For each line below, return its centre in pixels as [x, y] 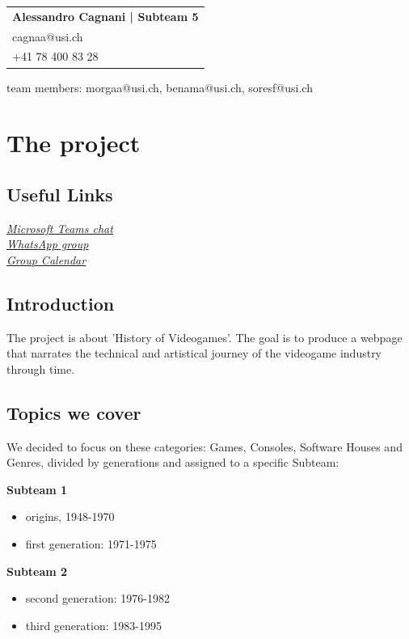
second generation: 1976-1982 [98, 598]
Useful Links [60, 194]
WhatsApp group [48, 244]
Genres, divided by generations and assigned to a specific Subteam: [173, 462]
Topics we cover [74, 412]
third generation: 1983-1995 [93, 625]
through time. [41, 368]
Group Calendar [46, 259]
